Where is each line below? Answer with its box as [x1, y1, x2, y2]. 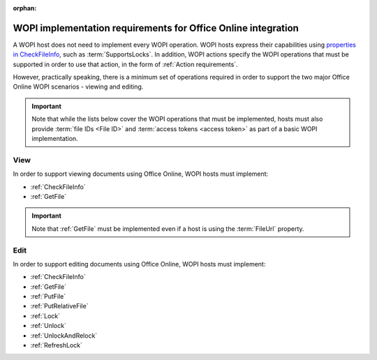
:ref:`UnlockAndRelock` [30, 331, 98, 340]
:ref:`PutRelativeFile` [30, 302, 89, 310]
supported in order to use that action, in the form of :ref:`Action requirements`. [13, 60, 238, 68]
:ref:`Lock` [30, 311, 61, 320]
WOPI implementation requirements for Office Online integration [13, 22, 300, 34]
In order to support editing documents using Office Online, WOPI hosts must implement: [13, 260, 266, 268]
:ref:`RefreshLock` [30, 341, 83, 349]
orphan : [13, 4, 37, 12]
